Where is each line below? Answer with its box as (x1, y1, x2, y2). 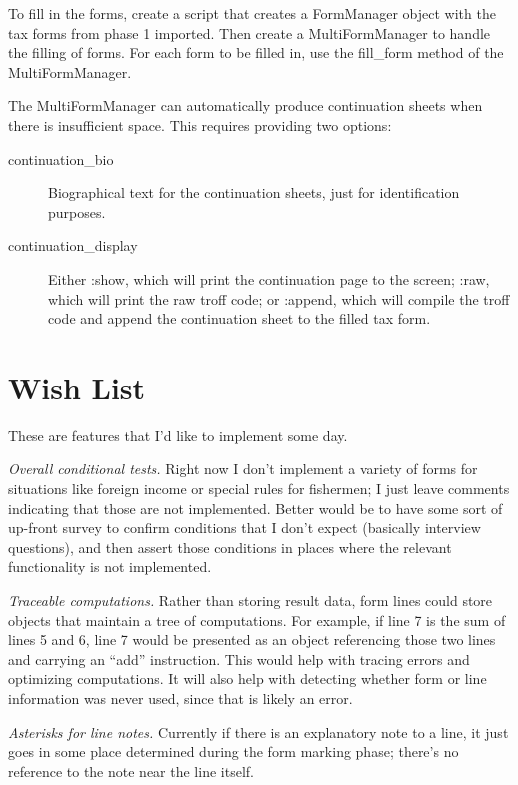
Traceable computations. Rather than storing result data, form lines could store (8, 590, 493, 610)
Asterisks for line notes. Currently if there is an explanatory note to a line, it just (8, 721, 509, 742)
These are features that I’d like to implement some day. (8, 424, 348, 445)
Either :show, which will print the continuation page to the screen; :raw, (48, 268, 490, 289)
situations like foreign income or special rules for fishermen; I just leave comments (8, 478, 510, 499)
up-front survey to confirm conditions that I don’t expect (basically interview (8, 517, 481, 538)
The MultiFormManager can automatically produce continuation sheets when (8, 95, 483, 116)
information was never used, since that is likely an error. (8, 687, 353, 708)
